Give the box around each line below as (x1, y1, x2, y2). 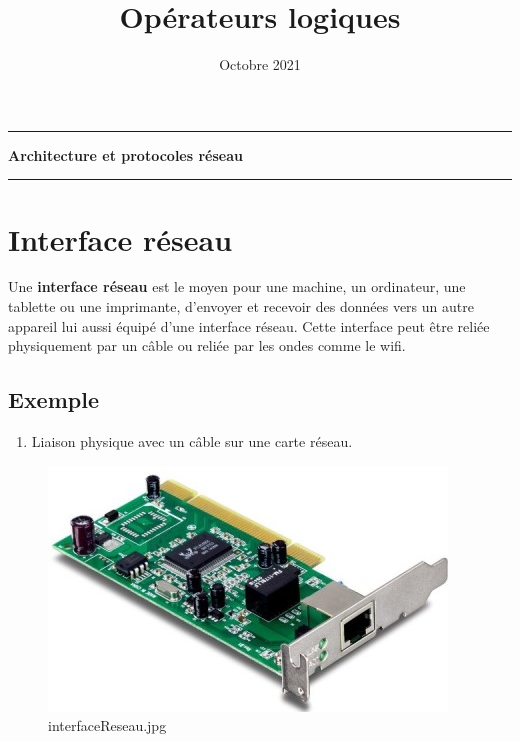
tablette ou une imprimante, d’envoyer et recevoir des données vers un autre (8, 296, 474, 317)
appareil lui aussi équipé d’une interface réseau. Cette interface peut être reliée (8, 315, 490, 336)
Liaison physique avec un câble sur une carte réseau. (31, 431, 353, 452)
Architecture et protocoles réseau (8, 144, 243, 165)
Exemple (8, 384, 99, 415)
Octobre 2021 (219, 54, 301, 75)
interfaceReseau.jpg (48, 715, 167, 736)
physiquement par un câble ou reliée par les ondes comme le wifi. (8, 335, 406, 356)
